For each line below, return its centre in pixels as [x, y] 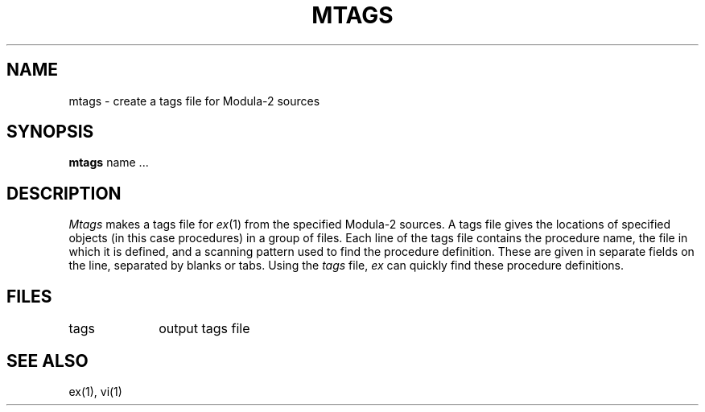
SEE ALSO [47, 360]
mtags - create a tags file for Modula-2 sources [194, 101]
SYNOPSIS [50, 132]
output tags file [204, 329]
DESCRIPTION [64, 193]
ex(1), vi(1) [95, 391]
